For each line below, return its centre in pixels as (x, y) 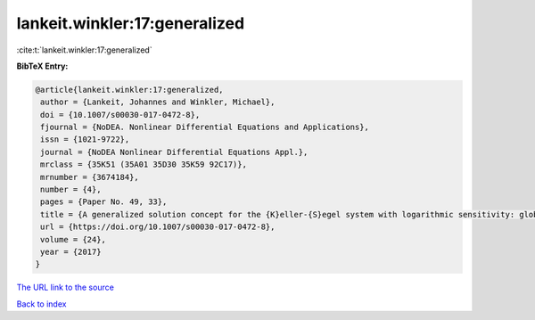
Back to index (41, 304)
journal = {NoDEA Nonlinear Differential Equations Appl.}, (174, 152)
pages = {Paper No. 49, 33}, (104, 202)
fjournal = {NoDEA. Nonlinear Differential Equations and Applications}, (205, 127)
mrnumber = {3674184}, (90, 177)
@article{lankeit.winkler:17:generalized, (129, 90)
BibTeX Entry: (42, 66)
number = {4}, (71, 190)
